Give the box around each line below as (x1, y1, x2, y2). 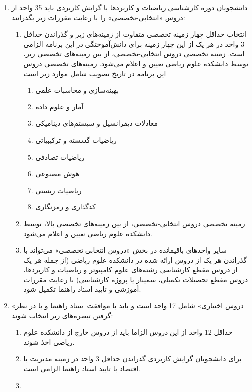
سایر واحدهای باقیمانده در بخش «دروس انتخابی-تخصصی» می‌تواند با (23, 245, 227, 255)
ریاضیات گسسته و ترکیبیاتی (35, 134, 117, 145)
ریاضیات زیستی (35, 185, 82, 195)
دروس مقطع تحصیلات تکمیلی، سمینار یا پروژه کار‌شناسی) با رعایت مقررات (23, 274, 248, 284)
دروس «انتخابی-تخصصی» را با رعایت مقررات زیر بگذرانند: (11, 12, 185, 22)
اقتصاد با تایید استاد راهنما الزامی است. (23, 363, 140, 374)
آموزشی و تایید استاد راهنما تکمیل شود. (23, 284, 141, 294)
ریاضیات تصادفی (35, 151, 84, 162)
